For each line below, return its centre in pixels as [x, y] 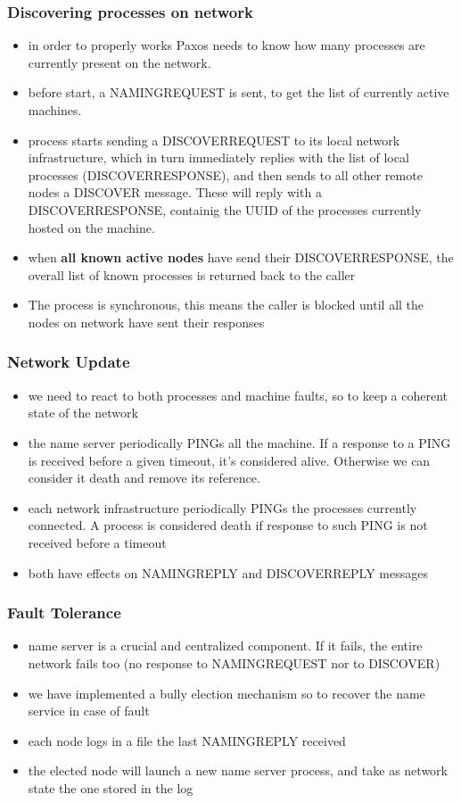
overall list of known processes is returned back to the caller [192, 274]
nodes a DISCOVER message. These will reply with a [175, 192]
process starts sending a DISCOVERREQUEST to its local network [214, 140]
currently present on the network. [119, 62]
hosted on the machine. [91, 227]
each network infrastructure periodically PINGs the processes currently [222, 507]
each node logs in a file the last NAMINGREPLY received [187, 740]
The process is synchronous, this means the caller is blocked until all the [226, 305]
